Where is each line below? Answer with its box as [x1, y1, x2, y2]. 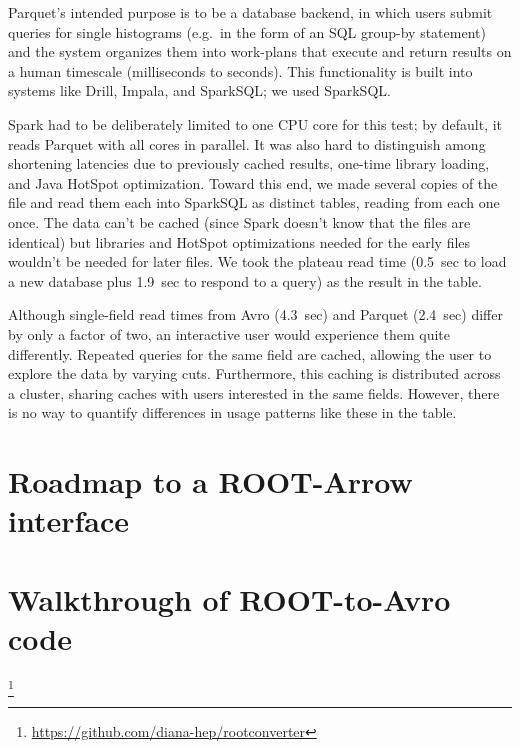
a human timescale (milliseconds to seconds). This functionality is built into [8, 60, 473, 81]
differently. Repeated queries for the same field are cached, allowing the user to [8, 343, 492, 364]
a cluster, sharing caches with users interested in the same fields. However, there [8, 382, 500, 403]
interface [8, 500, 130, 541]
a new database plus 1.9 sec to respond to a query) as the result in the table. [8, 270, 482, 291]
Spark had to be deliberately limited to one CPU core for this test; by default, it [8, 113, 503, 134]
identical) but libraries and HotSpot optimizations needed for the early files [8, 231, 471, 252]
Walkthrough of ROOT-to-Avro [8, 578, 451, 619]
